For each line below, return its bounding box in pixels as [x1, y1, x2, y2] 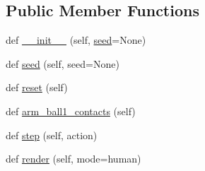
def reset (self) [6, 80, 68, 95]
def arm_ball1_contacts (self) [6, 103, 136, 118]
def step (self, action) [6, 127, 98, 142]
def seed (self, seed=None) [6, 56, 119, 71]
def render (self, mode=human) [6, 151, 141, 166]
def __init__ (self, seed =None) [6, 33, 146, 47]
